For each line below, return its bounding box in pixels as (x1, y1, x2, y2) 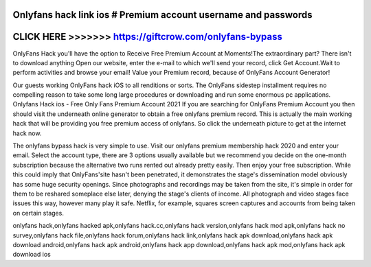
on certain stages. (12, 209, 65, 217)
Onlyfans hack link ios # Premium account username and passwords (12, 9, 313, 21)
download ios (12, 251, 51, 259)
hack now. (12, 129, 42, 137)
